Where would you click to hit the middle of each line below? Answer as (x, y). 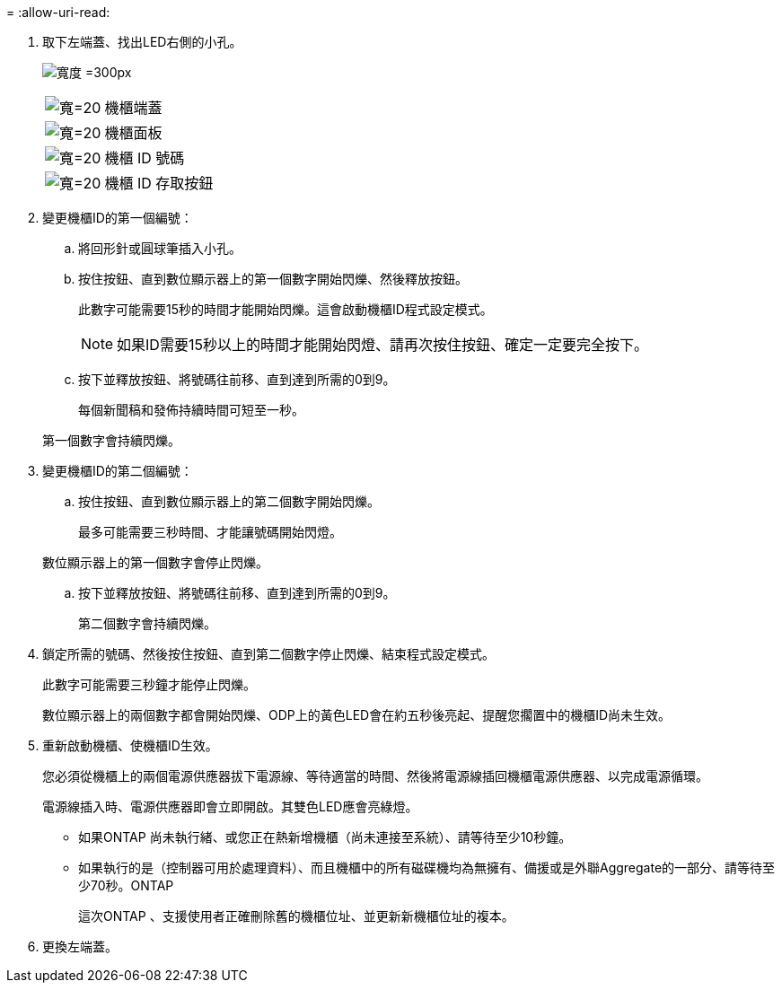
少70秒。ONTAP (126, 885)
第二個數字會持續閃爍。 (147, 623)
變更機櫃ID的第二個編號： (118, 471)
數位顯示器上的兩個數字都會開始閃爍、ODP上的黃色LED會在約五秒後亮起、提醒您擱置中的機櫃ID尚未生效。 (357, 715)
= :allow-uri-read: (58, 12)
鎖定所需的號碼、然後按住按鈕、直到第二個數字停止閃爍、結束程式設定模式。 (268, 654)
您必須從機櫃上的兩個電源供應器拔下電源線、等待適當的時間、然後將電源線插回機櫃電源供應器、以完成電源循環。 (375, 776)
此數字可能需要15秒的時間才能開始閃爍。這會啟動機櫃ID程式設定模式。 (286, 309)
